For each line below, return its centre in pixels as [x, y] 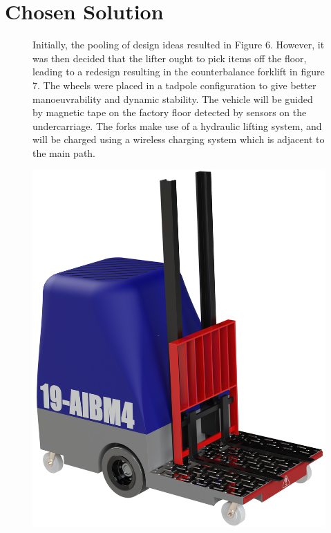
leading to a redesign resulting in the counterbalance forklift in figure [179, 72]
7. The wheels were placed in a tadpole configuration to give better [174, 85]
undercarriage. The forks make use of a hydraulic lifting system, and [177, 125]
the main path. [64, 152]
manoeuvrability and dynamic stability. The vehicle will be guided [173, 99]
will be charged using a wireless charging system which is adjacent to [179, 139]
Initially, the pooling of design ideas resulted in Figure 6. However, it [179, 45]
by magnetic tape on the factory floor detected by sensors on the [170, 112]
